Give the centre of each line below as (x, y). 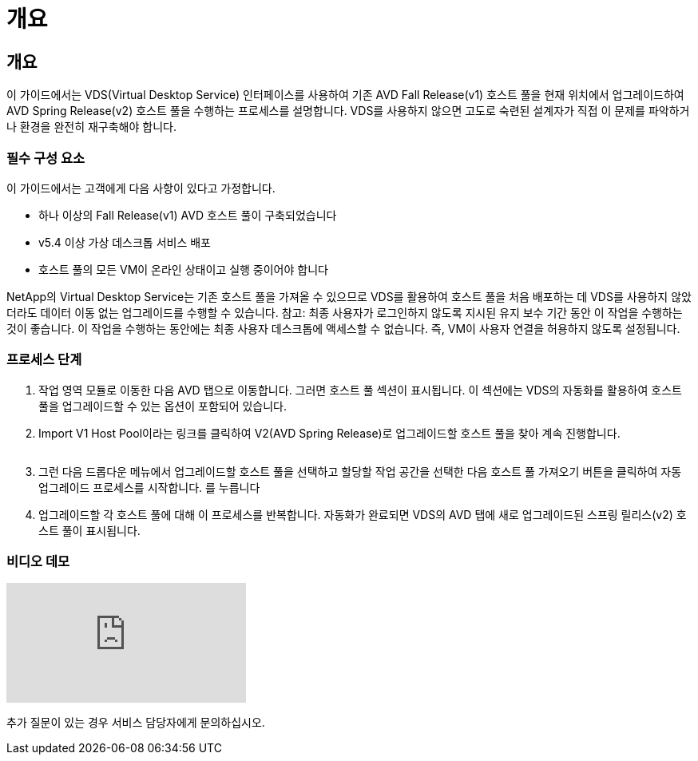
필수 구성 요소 (46, 158)
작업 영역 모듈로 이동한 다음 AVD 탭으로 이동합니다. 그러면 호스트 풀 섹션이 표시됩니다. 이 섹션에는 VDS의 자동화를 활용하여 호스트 (360, 390)
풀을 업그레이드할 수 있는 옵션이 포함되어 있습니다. (163, 406)
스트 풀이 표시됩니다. (89, 530)
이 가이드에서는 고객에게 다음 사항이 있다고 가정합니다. (141, 188)
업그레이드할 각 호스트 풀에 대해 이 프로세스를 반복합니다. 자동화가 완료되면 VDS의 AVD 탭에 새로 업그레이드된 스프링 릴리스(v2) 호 (363, 514)
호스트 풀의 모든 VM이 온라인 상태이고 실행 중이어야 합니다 (183, 269)
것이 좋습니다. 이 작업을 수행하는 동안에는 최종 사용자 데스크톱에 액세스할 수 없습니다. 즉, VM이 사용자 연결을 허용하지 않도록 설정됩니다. (343, 328)
